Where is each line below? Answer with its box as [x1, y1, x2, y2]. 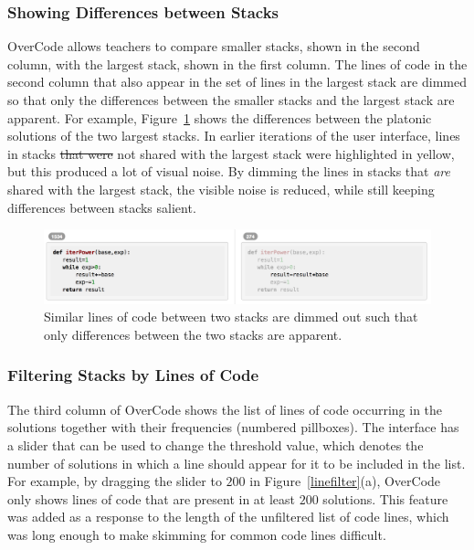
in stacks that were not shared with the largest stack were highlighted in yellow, [7, 143, 455, 163]
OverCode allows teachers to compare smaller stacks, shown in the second [7, 37, 420, 56]
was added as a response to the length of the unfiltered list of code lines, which [7, 507, 449, 526]
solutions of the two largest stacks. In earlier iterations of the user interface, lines [7, 126, 460, 145]
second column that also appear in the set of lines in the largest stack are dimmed [7, 72, 467, 91]
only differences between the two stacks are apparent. [44, 324, 342, 344]
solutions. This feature [322, 489, 448, 508]
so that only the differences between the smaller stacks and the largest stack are [7, 90, 455, 109]
